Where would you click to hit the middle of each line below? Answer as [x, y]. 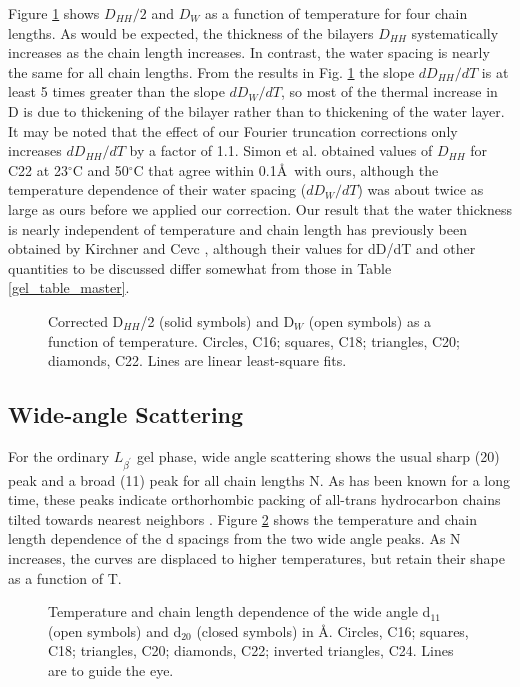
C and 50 [100, 169]
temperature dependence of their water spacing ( [157, 189]
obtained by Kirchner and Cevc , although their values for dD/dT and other [242, 248]
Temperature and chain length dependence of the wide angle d [239, 611]
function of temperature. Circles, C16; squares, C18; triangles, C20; [254, 340]
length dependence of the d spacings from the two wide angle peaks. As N [234, 538]
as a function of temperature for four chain [336, 13]
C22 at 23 [38, 169]
